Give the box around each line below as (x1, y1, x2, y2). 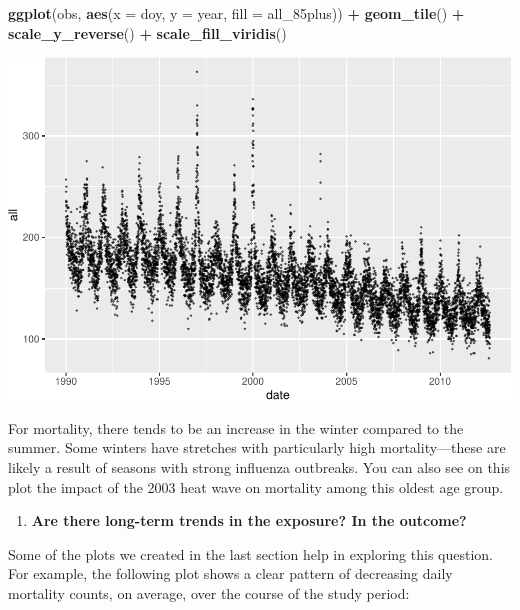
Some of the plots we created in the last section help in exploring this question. (8, 543, 494, 564)
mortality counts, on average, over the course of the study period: (8, 582, 410, 603)
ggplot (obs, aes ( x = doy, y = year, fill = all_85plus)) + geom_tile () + (8, 3, 465, 23)
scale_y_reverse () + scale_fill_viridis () (8, 22, 287, 43)
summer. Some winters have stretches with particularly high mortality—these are (8, 437, 506, 458)
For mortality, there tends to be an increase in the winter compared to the (8, 417, 464, 438)
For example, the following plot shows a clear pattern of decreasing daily (8, 563, 453, 584)
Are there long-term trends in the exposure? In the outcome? (31, 510, 467, 531)
